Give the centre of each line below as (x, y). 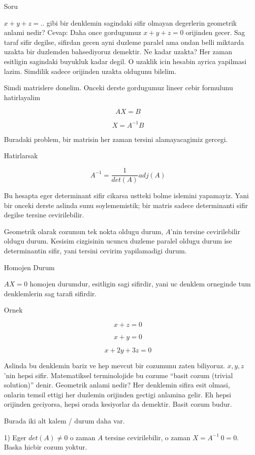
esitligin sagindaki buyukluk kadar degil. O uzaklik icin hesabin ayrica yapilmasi (125, 61)
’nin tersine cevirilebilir (205, 231)
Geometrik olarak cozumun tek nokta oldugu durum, (84, 231)
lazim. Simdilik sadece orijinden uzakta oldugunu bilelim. (90, 71)
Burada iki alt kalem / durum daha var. (64, 420)
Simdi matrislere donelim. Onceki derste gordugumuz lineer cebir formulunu (119, 87)
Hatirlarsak (21, 156)
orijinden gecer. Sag (215, 32)
